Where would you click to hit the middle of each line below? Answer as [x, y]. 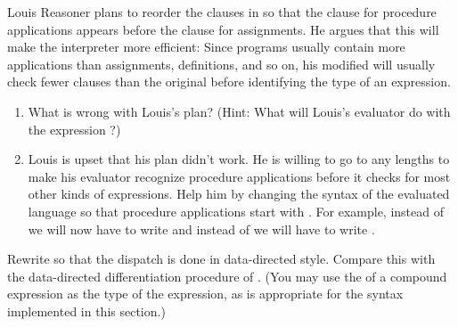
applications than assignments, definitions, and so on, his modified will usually [221, 64]
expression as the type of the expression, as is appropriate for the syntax [205, 294]
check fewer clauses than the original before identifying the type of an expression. [229, 82]
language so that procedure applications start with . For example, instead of [236, 211]
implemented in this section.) [86, 311]
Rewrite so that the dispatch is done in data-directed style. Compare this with [221, 259]
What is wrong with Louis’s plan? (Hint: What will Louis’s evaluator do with [239, 111]
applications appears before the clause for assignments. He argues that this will [223, 29]
